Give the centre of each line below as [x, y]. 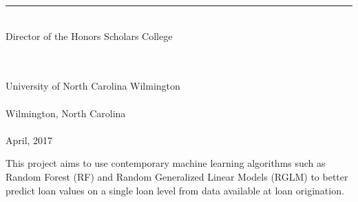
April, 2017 [29, 140]
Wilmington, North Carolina [66, 113]
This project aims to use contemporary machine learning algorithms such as [166, 163]
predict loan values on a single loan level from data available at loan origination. [175, 190]
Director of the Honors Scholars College [89, 36]
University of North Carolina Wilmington [93, 86]
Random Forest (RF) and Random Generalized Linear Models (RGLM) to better [177, 176]
